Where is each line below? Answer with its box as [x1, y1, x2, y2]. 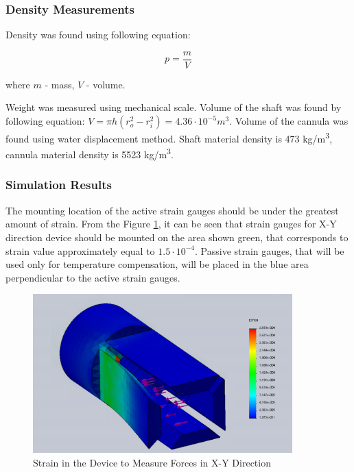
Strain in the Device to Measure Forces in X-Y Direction [33, 455, 271, 469]
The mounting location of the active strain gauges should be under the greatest [5, 203, 339, 217]
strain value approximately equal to [5, 243, 155, 258]
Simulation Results [5, 176, 112, 193]
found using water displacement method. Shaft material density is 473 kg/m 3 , [5, 129, 333, 145]
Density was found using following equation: [5, 27, 191, 42]
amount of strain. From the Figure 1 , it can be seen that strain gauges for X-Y [5, 216, 337, 231]
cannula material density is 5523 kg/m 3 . [5, 145, 174, 161]
